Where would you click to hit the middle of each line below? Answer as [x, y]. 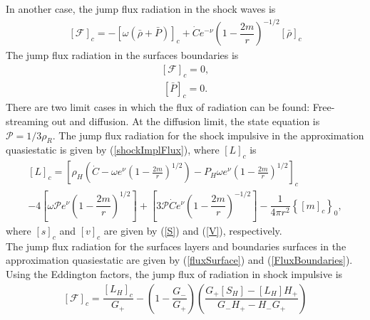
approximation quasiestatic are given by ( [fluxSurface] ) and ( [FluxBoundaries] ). [179, 260]
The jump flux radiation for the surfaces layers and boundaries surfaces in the [176, 246]
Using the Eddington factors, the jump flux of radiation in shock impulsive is [174, 274]
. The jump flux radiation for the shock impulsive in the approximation [208, 135]
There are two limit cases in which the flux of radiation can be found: [158, 107]
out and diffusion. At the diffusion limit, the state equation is [186, 121]
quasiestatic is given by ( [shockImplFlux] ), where [113, 150]
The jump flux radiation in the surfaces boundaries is [122, 55]
